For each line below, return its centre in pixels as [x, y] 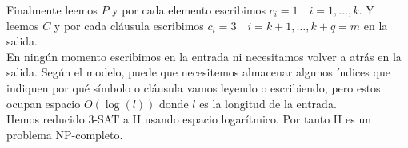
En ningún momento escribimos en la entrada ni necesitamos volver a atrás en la [204, 56]
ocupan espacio [44, 103]
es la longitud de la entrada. [268, 103]
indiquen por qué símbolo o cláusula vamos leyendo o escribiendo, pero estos [194, 87]
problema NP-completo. [65, 134]
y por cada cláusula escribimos [129, 25]
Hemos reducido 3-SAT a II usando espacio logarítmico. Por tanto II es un [189, 119]
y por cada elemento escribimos [189, 10]
